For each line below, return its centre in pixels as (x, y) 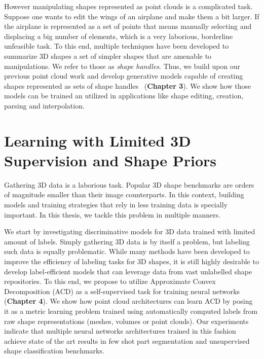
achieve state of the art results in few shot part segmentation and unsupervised (127, 340)
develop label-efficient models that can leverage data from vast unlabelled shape (128, 271)
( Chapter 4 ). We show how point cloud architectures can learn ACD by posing (128, 301)
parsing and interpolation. (44, 105)
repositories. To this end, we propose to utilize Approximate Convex (110, 281)
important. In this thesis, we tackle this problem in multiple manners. (112, 214)
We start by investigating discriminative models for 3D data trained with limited (130, 231)
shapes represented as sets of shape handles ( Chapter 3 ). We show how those (128, 85)
